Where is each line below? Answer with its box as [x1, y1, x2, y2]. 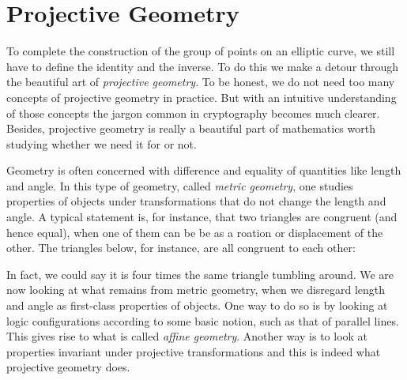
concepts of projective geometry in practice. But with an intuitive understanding [6, 88, 397, 105]
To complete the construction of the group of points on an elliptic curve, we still [6, 43, 395, 59]
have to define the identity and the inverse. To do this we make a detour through [6, 58, 399, 74]
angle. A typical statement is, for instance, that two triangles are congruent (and [6, 209, 398, 225]
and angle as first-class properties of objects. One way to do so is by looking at [6, 297, 388, 314]
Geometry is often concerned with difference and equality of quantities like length [6, 162, 401, 179]
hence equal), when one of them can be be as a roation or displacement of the [6, 224, 383, 240]
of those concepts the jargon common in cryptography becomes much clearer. [6, 104, 380, 121]
